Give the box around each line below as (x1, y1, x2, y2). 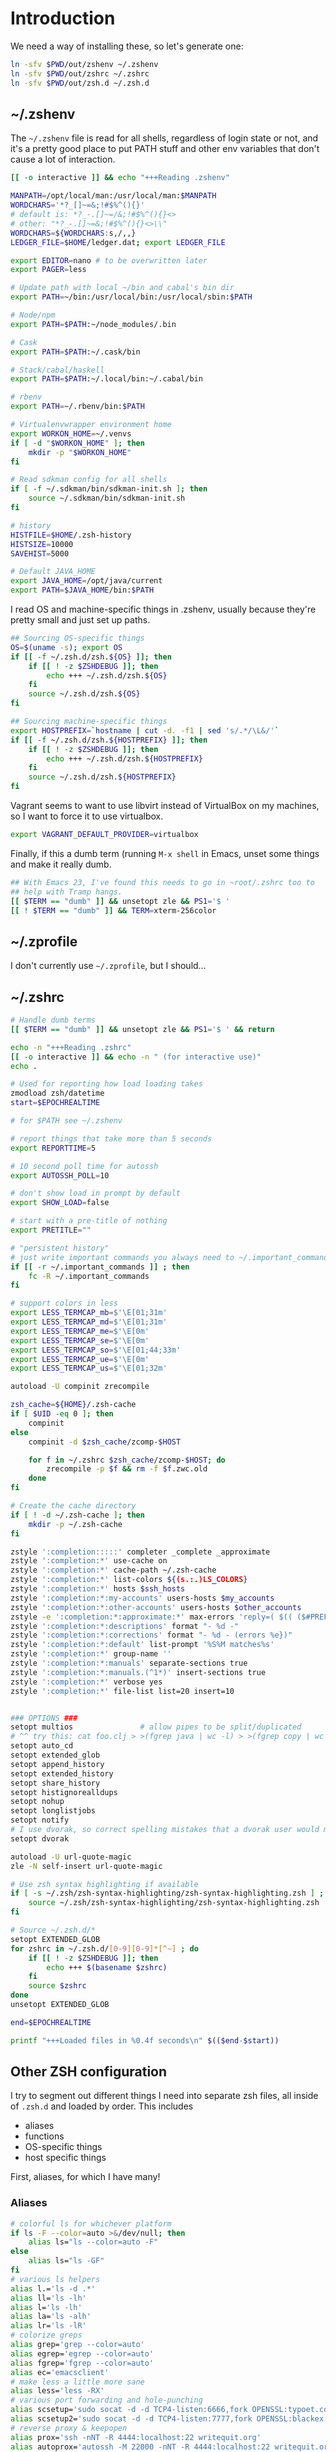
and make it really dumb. (10, 858, 112, 870)
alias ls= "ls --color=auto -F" (28, 2237, 159, 2247)
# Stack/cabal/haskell (10, 365, 105, 375)
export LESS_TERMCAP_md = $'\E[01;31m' (10, 1317, 168, 1327)
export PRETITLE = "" (10, 1225, 92, 1235)
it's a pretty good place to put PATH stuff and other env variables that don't (10, 143, 320, 155)
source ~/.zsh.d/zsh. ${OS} (28, 689, 141, 699)
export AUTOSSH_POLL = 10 (10, 1170, 110, 1181)
